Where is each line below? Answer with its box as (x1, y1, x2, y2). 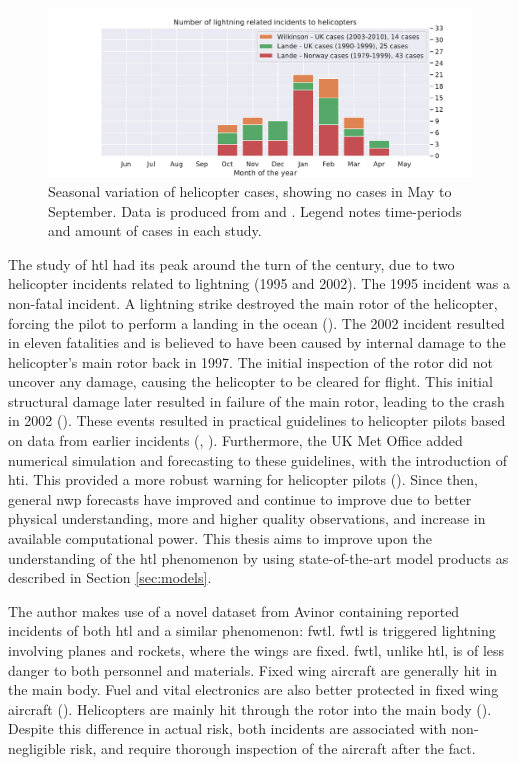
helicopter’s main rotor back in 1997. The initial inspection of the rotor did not (8, 351, 493, 372)
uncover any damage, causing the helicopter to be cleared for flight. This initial (8, 371, 493, 392)
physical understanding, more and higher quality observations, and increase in (8, 508, 486, 529)
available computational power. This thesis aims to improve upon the (8, 528, 432, 549)
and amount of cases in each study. (48, 220, 262, 241)
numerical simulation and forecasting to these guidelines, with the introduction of (8, 449, 508, 470)
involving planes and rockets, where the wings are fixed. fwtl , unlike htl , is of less (8, 640, 505, 660)
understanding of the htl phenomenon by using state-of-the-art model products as (8, 547, 509, 568)
